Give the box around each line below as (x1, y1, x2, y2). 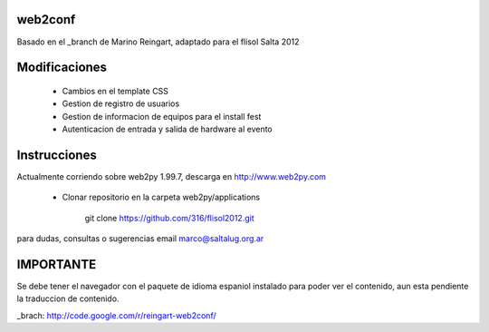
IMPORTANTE (16, 257, 97, 272)
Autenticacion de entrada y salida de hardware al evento (62, 123, 273, 135)
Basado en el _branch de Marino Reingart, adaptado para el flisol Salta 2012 (16, 36, 300, 47)
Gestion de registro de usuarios (62, 98, 180, 109)
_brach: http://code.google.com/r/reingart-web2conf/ (16, 309, 216, 321)
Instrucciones (16, 147, 97, 162)
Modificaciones (16, 60, 108, 75)
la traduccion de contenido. (16, 293, 120, 304)
